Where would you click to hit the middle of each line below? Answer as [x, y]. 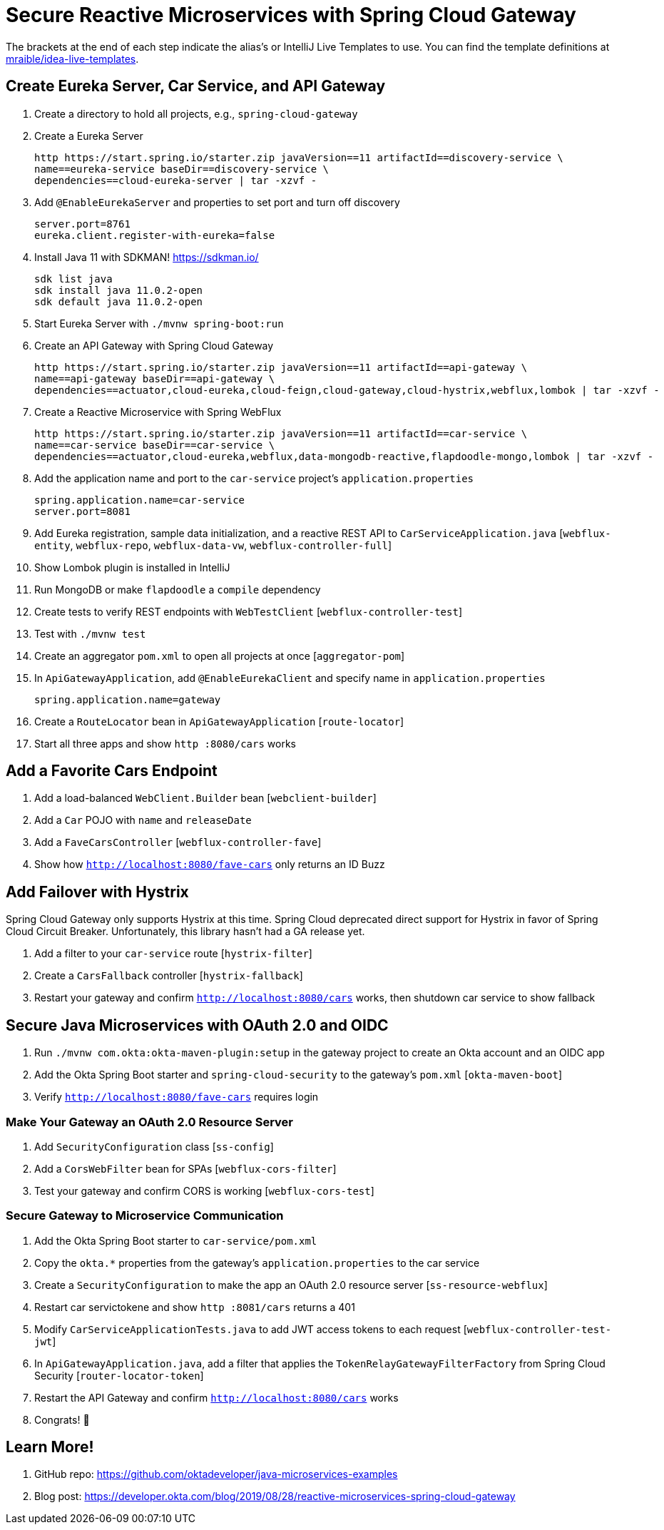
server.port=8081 [82, 511]
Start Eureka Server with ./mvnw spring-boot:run [159, 323]
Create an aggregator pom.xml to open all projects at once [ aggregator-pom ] [220, 656]
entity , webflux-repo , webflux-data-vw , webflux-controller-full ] [213, 545]
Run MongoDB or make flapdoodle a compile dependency [178, 589]
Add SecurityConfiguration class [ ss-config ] [154, 1146]
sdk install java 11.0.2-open [119, 290]
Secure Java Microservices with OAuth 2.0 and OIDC [197, 1025]
